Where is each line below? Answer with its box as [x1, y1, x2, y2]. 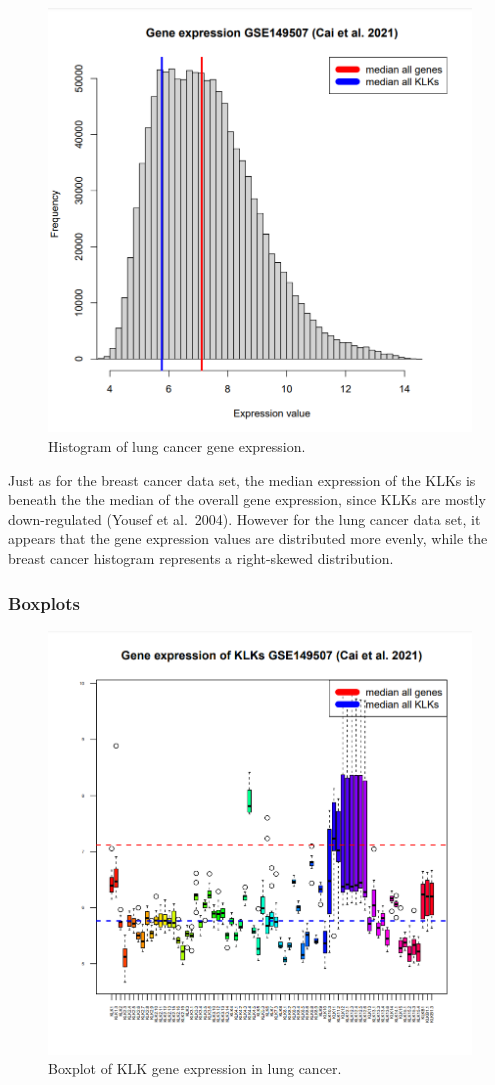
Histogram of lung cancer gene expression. [48, 436, 306, 457]
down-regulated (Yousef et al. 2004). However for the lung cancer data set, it [8, 508, 481, 529]
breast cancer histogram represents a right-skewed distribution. [8, 548, 394, 569]
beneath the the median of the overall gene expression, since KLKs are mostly [8, 489, 486, 510]
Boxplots [8, 590, 81, 615]
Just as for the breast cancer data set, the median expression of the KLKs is [8, 469, 476, 490]
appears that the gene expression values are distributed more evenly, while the [8, 528, 488, 549]
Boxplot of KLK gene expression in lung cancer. [48, 1058, 342, 1079]
